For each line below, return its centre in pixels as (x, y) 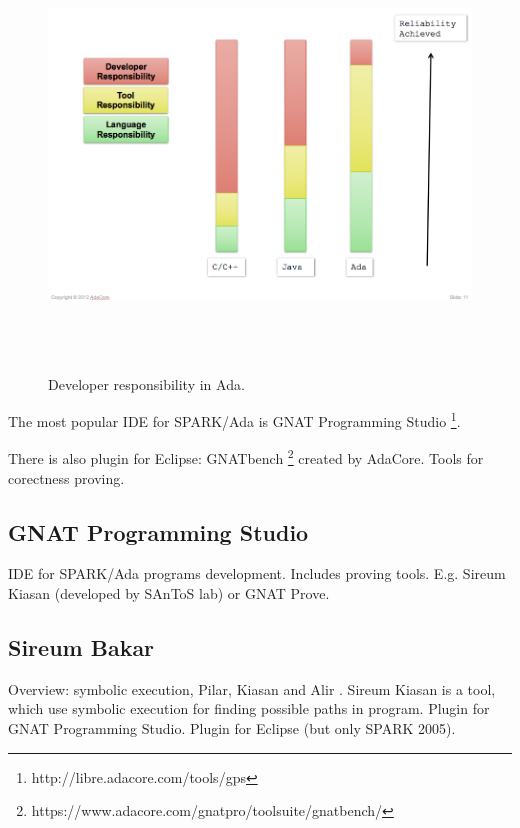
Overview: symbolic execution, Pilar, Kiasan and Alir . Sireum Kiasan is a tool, (252, 688)
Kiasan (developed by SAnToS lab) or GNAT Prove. (169, 593)
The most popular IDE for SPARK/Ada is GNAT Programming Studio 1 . (234, 419)
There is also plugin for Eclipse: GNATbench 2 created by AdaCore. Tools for (246, 457)
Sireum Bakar (81, 647)
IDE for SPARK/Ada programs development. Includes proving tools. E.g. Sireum (257, 573)
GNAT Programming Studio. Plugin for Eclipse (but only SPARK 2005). (232, 728)
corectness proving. (66, 477)
